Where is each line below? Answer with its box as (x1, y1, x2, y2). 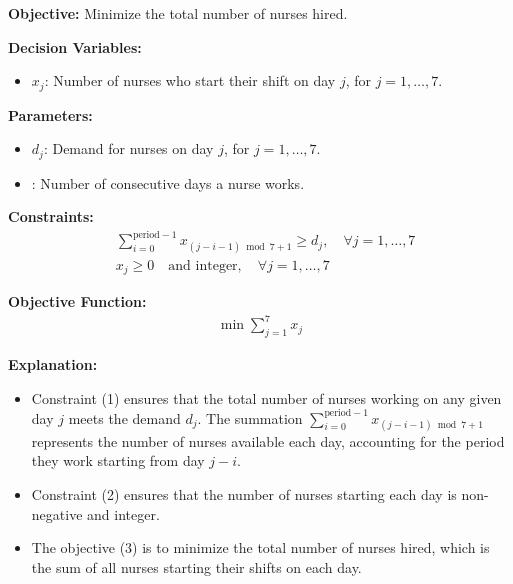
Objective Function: (8, 291, 147, 312)
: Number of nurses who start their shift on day (44, 70, 336, 91)
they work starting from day (31, 450, 205, 471)
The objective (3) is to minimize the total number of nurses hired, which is (31, 537, 490, 558)
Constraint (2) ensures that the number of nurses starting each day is (31, 484, 457, 505)
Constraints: (8, 206, 94, 227)
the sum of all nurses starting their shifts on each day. (31, 556, 362, 577)
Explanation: (8, 354, 98, 374)
